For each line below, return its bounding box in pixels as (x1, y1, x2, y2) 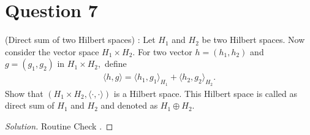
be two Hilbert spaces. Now (202, 33, 305, 46)
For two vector (137, 45, 192, 58)
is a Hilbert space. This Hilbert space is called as (113, 87, 297, 99)
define (104, 57, 127, 70)
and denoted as (100, 99, 158, 112)
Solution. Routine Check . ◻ (5, 119, 113, 132)
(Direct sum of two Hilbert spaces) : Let (5, 33, 156, 46)
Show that (5, 87, 43, 99)
